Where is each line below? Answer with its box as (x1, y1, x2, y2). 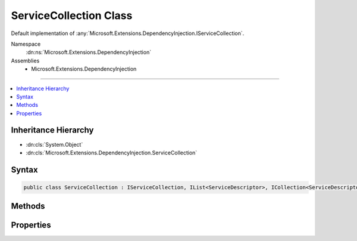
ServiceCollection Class (11, 9, 133, 22)
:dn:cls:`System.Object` (26, 141, 83, 148)
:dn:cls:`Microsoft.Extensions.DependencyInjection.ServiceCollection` (26, 149, 198, 156)
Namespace (11, 40, 41, 47)
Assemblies (11, 57, 40, 64)
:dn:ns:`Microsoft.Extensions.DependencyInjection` (26, 49, 152, 56)
